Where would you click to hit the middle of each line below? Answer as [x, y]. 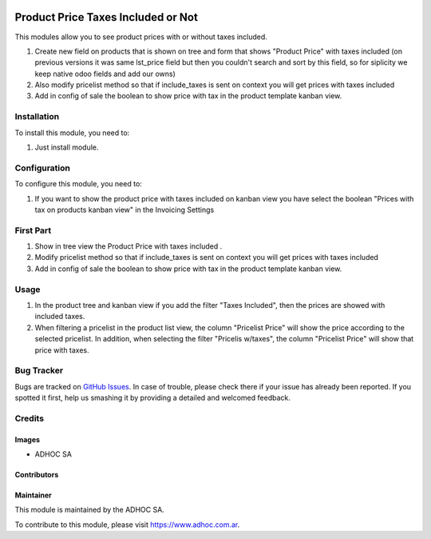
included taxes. [60, 317]
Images [27, 439]
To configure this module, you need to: [79, 184]
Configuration [43, 168]
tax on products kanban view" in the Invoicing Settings [125, 210]
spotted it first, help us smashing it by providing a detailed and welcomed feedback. [152, 398]
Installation [37, 117]
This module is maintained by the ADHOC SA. [90, 510]
